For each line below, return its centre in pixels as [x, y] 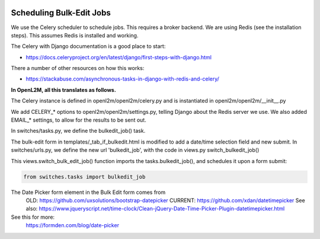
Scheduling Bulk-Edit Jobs [61, 13]
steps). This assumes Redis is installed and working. [75, 35]
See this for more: [33, 217]
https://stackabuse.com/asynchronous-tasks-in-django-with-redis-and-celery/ [122, 79]
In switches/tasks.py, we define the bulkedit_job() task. [78, 131]
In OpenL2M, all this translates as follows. [64, 90]
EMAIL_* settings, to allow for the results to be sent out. [79, 120]
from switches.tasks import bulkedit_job [84, 177]
